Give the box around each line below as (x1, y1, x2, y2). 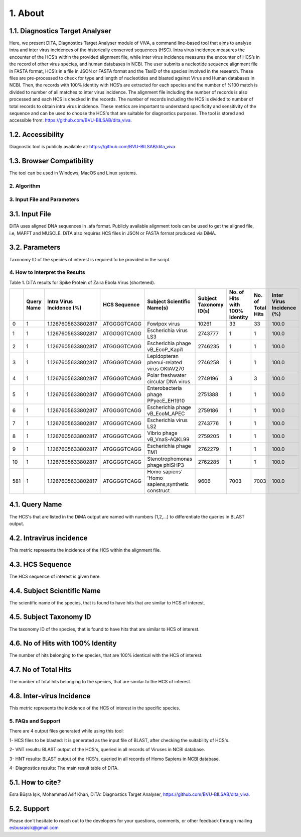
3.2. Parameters (9, 243, 61, 252)
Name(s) (147, 304, 169, 311)
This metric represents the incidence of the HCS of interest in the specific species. (9, 705, 181, 711)
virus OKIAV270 (147, 365, 185, 372)
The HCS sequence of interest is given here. (9, 573, 101, 579)
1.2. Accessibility (9, 131, 64, 139)
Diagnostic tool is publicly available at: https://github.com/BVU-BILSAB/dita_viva (9, 144, 176, 150)
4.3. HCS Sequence (9, 560, 72, 569)
